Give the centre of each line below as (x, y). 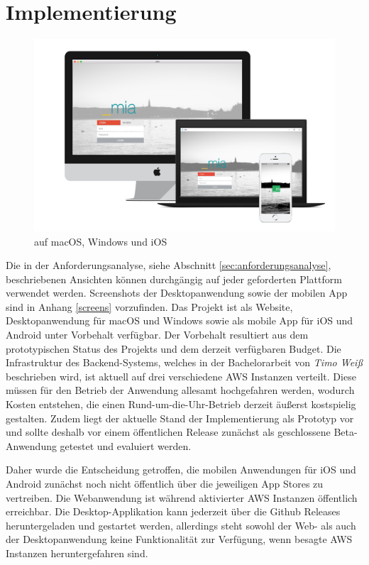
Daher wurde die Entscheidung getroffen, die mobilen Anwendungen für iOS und (181, 470)
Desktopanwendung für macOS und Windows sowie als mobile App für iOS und (180, 320)
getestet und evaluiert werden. (126, 445)
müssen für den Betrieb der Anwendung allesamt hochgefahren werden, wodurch (180, 390)
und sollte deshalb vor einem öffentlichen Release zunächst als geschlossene (168, 432)
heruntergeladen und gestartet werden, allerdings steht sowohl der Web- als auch (181, 525)
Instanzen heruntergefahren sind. (77, 553)
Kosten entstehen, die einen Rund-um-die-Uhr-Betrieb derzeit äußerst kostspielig (181, 404)
